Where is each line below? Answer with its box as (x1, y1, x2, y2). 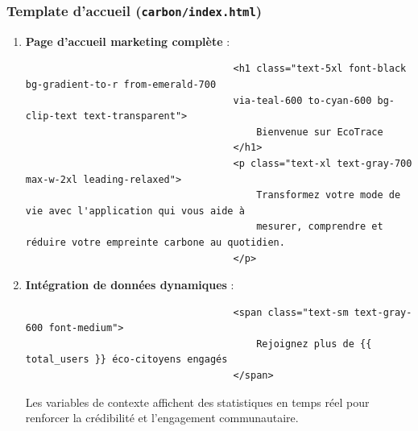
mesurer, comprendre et (256, 221, 383, 233)
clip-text (25, 110, 78, 122)
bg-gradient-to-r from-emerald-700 (25, 78, 217, 90)
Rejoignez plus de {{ (256, 338, 372, 350)
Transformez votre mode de (256, 189, 401, 201)
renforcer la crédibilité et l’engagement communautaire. (25, 409, 299, 426)
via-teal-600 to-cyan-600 (233, 94, 372, 106)
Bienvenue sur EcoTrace (256, 126, 383, 138)
